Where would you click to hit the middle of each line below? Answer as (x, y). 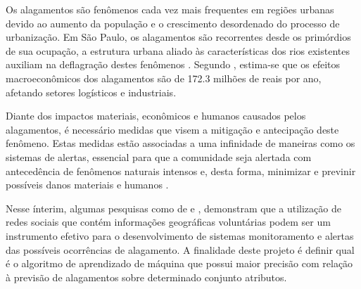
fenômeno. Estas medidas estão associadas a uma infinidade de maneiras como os (180, 143)
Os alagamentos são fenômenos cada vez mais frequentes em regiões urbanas (170, 9)
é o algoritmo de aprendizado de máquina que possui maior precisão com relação (179, 263)
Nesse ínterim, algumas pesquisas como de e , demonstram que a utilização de (173, 208)
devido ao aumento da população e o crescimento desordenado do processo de (173, 23)
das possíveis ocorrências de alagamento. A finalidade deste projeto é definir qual (180, 249)
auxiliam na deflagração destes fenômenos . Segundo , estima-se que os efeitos (173, 64)
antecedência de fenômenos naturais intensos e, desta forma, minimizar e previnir (181, 171)
